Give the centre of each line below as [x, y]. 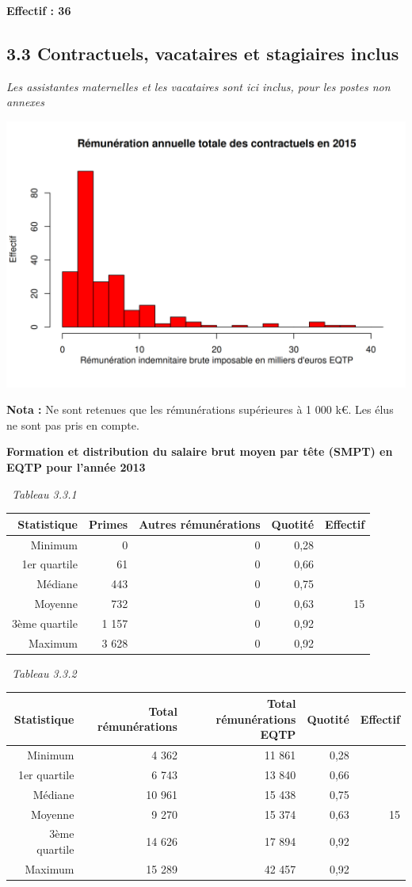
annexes [25, 102]
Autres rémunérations [200, 524]
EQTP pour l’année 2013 [76, 467]
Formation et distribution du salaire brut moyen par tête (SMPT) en [200, 451]
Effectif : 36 [39, 10]
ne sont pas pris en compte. [73, 424]
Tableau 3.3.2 [44, 673]
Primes [108, 524]
